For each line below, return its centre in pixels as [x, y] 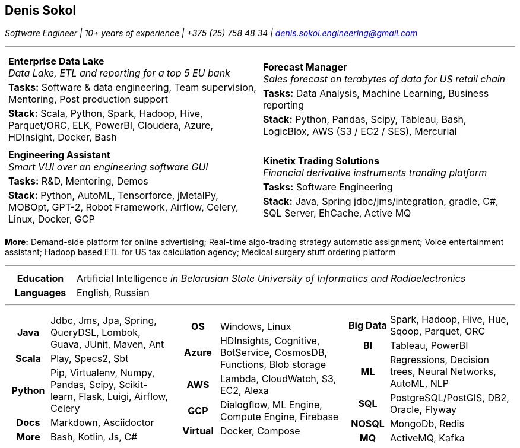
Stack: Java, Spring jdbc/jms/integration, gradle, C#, [381, 201]
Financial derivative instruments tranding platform [375, 173]
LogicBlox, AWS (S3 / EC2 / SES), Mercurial [360, 131]
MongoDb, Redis [427, 424]
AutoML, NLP [419, 384]
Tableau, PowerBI [429, 346]
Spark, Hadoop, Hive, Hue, [449, 320]
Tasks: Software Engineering [328, 187]
